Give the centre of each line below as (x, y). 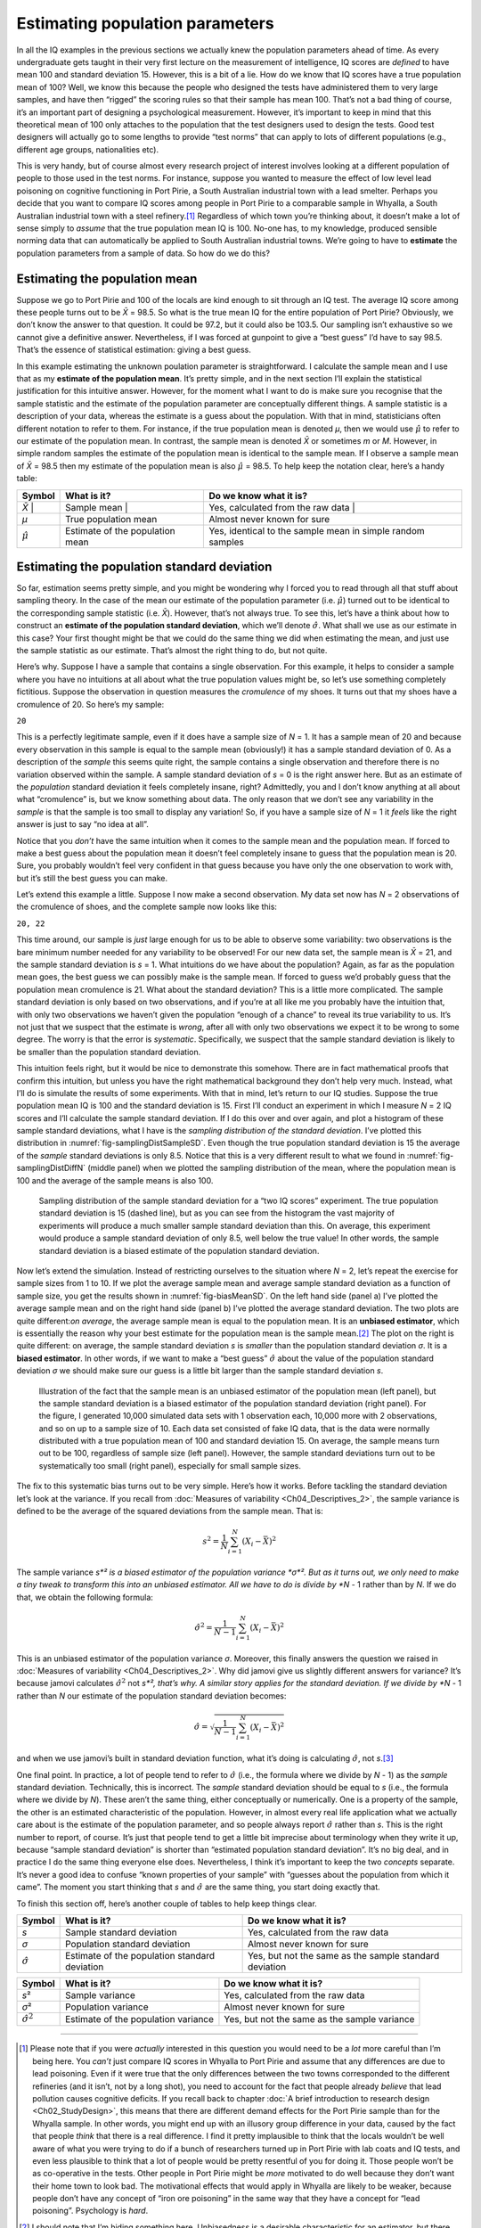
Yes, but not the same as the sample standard (343, 1955)
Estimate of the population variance (139, 2019)
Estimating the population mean (107, 278)
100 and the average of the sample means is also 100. (115, 1180)
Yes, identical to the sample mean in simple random (317, 530)
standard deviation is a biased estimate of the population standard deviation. (179, 1250)
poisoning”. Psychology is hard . (90, 2211)
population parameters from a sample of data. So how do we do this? (143, 253)
